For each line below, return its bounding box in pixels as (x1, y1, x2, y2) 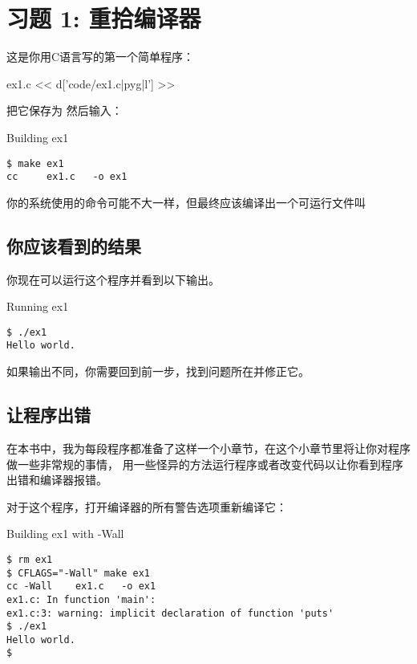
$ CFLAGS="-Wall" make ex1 (6, 567, 150, 579)
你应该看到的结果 (6, 233, 141, 258)
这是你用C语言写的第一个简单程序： (6, 48, 195, 65)
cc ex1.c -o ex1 (6, 171, 128, 183)
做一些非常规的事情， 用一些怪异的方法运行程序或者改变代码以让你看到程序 (6, 455, 403, 472)
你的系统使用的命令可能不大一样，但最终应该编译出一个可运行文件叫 (6, 193, 366, 210)
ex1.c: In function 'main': (6, 593, 156, 605)
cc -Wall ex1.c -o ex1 (6, 580, 156, 593)
